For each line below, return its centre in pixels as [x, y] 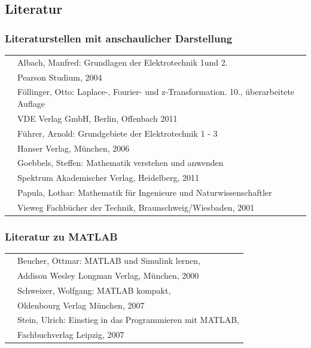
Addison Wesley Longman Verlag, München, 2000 [108, 275]
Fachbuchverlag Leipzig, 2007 [71, 335]
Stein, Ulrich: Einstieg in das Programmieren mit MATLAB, [128, 320]
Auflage [31, 104]
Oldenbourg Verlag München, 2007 [81, 305]
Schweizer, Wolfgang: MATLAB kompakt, [94, 290]
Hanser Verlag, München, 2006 [74, 148]
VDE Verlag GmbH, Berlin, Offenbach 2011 [97, 118]
